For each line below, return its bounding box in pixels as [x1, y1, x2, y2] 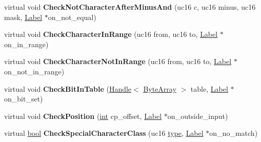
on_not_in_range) [4, 66, 65, 76]
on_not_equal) [48, 11, 96, 22]
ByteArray [143, 83, 176, 94]
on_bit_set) [4, 93, 43, 104]
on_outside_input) [167, 110, 228, 121]
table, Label [190, 83, 228, 94]
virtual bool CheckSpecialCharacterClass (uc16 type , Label [4, 128, 204, 138]
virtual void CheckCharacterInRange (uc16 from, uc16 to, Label [4, 29, 218, 39]
